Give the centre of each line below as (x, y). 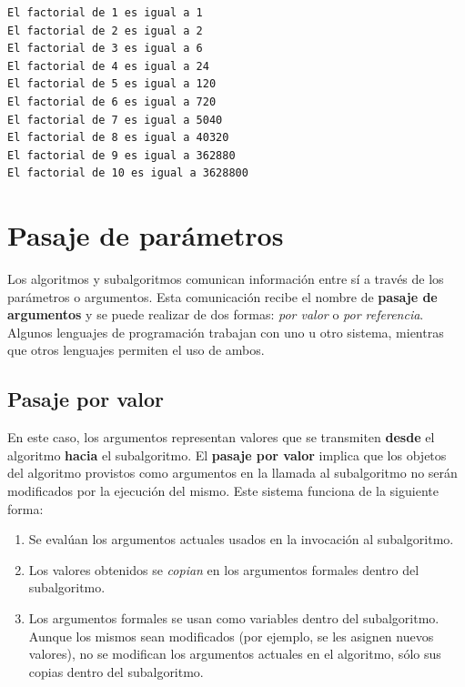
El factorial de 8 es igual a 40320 (118, 138)
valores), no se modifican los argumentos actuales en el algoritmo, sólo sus (235, 654)
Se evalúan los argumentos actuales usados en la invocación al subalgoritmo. (241, 539)
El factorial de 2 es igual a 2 (105, 30)
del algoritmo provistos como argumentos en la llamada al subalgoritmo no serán (232, 473)
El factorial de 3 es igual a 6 (105, 49)
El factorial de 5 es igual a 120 (112, 84)
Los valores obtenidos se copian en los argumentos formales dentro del (224, 569)
